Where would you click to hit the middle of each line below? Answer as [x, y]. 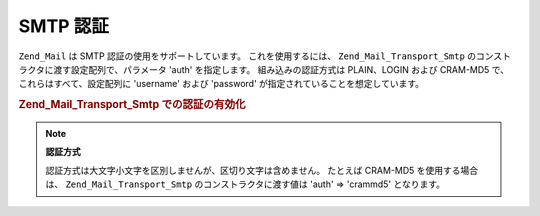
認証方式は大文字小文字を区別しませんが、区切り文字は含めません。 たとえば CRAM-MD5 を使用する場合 [262, 170]
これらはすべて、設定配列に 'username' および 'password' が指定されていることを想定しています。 [221, 84]
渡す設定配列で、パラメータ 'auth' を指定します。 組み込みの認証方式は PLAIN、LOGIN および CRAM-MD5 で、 [281, 69]
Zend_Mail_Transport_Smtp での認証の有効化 [132, 105]
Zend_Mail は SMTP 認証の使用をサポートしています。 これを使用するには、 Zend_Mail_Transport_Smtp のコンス [260, 56]
